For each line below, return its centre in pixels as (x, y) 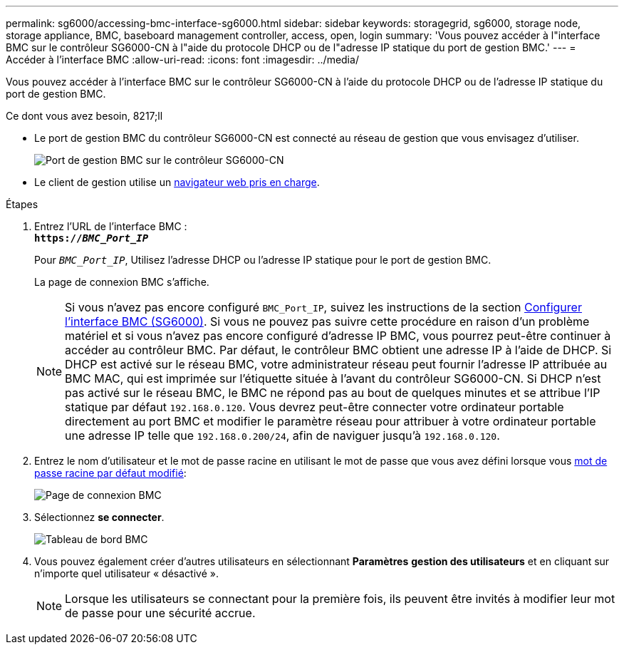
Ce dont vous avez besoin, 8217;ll (84, 116)
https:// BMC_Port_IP (92, 238)
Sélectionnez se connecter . (99, 517)
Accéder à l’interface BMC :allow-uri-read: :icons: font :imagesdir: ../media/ (182, 60)
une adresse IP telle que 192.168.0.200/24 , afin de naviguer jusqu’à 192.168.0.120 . (282, 435)
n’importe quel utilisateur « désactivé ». (126, 573)
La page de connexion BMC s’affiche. (122, 282)
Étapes (22, 204)
